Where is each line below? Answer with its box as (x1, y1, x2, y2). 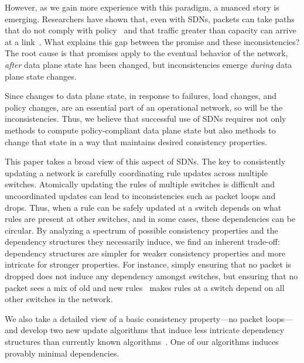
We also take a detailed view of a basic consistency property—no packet (5, 312, 263, 324)
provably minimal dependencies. (5, 347, 119, 359)
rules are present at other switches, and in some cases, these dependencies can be (5, 213, 296, 225)
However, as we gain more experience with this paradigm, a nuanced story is (5, 1, 279, 13)
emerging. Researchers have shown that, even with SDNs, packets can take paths (5, 12, 295, 25)
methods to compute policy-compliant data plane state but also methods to (5, 124, 276, 136)
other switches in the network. (5, 293, 113, 305)
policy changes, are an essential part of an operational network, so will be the (5, 101, 283, 113)
